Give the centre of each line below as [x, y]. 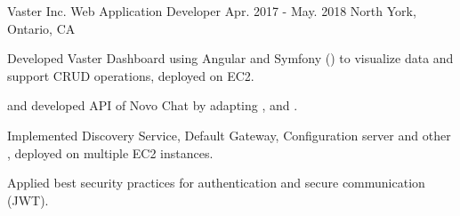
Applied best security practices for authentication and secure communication [216, 183]
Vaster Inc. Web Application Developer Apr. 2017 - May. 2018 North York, [212, 11]
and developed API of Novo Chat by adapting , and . [153, 105]
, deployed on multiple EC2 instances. [110, 152]
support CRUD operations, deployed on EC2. [131, 75]
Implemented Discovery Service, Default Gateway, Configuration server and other [229, 135]
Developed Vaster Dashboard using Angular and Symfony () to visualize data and [230, 58]
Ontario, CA [41, 28]
